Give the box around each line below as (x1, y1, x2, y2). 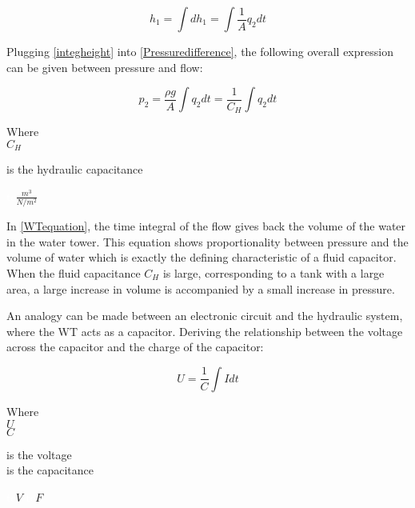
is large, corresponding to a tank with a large (162, 264, 385, 281)
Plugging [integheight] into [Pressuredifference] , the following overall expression (6, 43, 393, 59)
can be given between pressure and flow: (6, 58, 203, 75)
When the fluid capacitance (6, 264, 141, 281)
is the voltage (6, 446, 72, 462)
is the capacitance (6, 462, 94, 478)
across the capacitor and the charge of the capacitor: (6, 338, 264, 355)
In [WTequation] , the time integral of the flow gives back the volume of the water (6, 218, 406, 234)
